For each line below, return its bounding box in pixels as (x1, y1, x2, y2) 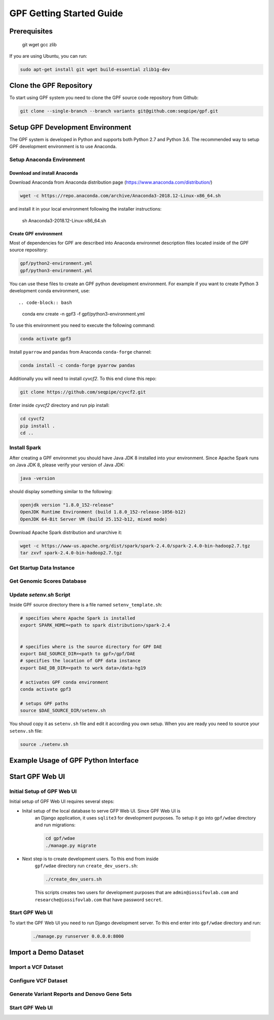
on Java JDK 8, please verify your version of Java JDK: (9, 462, 125, 468)
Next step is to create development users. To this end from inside (22, 856, 159, 862)
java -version (20, 475, 55, 482)
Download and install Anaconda (9, 170, 78, 176)
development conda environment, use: (9, 288, 90, 294)
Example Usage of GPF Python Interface (9, 756, 139, 765)
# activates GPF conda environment (20, 679, 109, 685)
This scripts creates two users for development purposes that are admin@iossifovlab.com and (35, 890, 238, 896)
